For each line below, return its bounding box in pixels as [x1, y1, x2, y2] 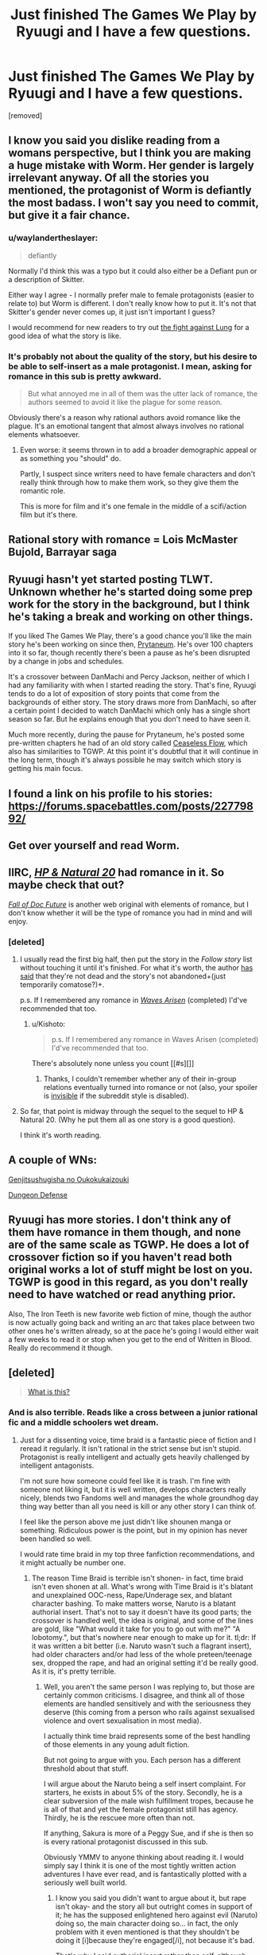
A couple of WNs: [8, 1154, 98, 1167]
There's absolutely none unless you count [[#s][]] [31, 1059, 195, 1068]
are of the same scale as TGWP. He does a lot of [8, 1238, 250, 1252]
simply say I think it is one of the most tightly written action [43, 1860, 237, 1870]
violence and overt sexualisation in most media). [43, 1716, 202, 1725]
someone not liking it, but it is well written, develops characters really [19, 1485, 246, 1494]
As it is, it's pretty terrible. [31, 1666, 117, 1676]
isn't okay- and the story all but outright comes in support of [55, 1902, 253, 1911]
